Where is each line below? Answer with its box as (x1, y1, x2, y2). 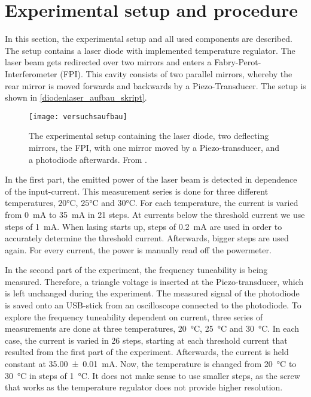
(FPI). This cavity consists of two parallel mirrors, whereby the (60, 67, 292, 80)
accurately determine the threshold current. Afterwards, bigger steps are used (5, 232, 289, 244)
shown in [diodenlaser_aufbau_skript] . (5, 91, 147, 104)
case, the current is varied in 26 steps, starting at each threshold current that (5, 334, 288, 346)
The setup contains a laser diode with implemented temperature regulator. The (5, 44, 295, 56)
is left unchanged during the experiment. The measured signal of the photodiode (5, 287, 300, 299)
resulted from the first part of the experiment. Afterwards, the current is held (5, 346, 289, 358)
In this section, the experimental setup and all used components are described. (5, 32, 292, 45)
